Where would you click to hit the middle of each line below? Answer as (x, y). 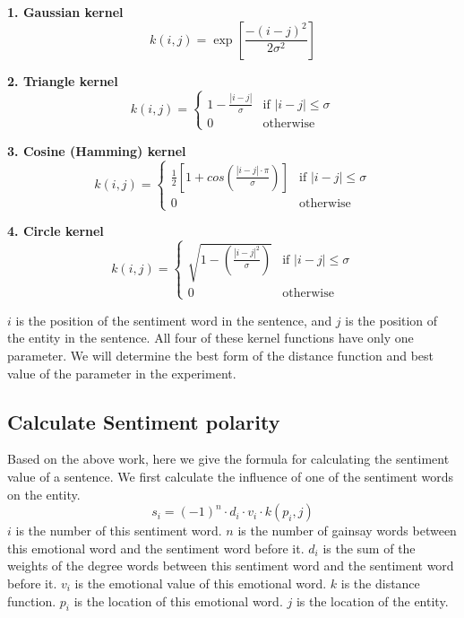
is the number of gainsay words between (347, 531)
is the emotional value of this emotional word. (201, 583)
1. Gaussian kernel (65, 12)
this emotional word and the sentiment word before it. (156, 548)
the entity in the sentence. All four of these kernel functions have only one (211, 338)
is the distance (380, 583)
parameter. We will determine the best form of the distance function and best (220, 355)
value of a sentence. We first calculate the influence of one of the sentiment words (231, 476)
